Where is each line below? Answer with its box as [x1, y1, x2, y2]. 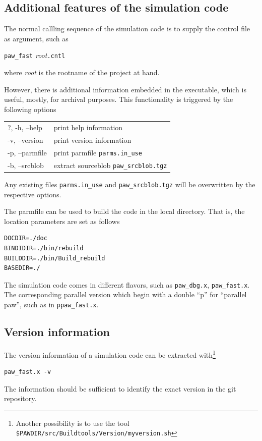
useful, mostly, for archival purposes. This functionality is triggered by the [4, 94, 233, 104]
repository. [4, 393, 37, 404]
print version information [53, 135, 132, 145]
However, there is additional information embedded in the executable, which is [4, 84, 246, 94]
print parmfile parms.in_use [53, 147, 142, 157]
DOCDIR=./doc [4, 235, 47, 242]
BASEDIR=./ [4, 264, 40, 272]
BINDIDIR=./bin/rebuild [4, 244, 84, 252]
